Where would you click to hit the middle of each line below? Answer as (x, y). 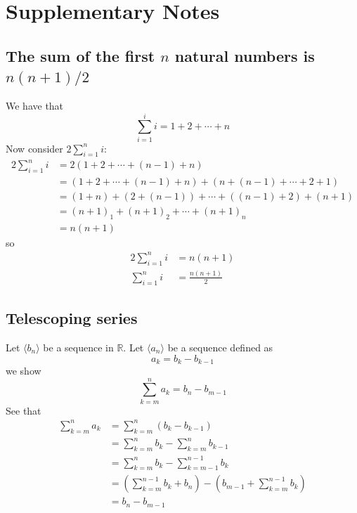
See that (24, 410)
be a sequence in (78, 347)
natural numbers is (245, 55)
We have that (35, 105)
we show (24, 371)
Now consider (34, 148)
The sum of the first (80, 55)
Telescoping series (72, 318)
